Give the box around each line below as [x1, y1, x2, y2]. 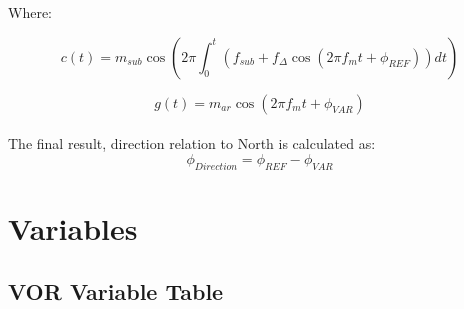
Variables [8, 207, 138, 248]
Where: [8, 2, 52, 22]
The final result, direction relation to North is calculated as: [8, 133, 376, 154]
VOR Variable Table [8, 276, 224, 307]
